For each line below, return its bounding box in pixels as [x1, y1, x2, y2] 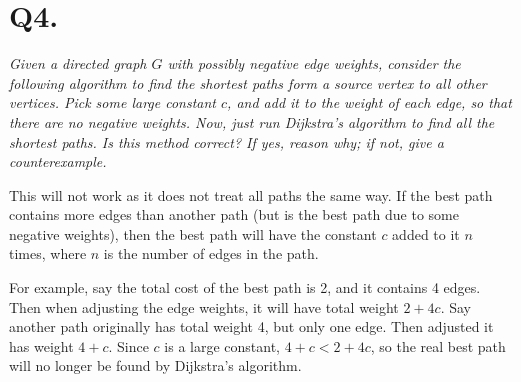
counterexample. [9, 151, 107, 172]
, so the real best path [370, 335, 506, 356]
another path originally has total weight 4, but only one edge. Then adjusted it [9, 316, 494, 337]
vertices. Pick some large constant [9, 92, 217, 113]
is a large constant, [164, 335, 280, 356]
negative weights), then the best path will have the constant [9, 223, 377, 244]
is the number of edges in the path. [103, 243, 319, 264]
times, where [9, 243, 87, 264]
